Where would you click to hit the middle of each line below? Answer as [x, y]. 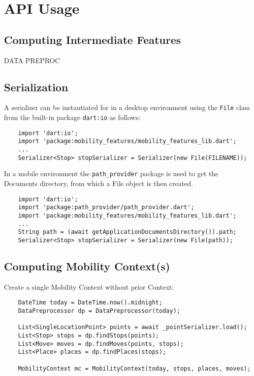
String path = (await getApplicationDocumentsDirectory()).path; [127, 232]
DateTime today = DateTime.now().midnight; [90, 303]
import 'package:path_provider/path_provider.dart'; [106, 207]
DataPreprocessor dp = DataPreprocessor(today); [99, 311]
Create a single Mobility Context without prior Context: [89, 286]
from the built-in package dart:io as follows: [72, 117]
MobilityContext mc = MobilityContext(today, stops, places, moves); [134, 368]
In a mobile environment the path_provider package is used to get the [111, 173]
